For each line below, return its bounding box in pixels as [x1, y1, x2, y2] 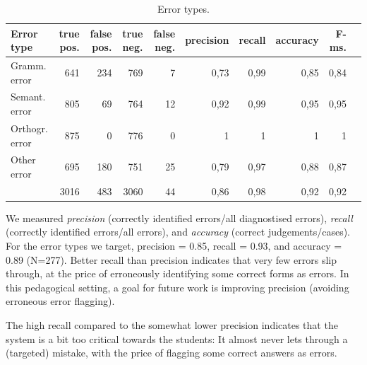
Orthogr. [11, 120, 48, 135]
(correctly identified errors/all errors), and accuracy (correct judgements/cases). [6, 224, 350, 239]
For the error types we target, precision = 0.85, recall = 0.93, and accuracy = [6, 238, 342, 253]
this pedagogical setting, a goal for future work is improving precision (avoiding [6, 279, 349, 294]
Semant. [11, 89, 46, 104]
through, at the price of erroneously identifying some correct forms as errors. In [6, 266, 349, 281]
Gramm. [11, 58, 47, 73]
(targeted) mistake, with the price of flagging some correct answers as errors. [6, 345, 337, 360]
